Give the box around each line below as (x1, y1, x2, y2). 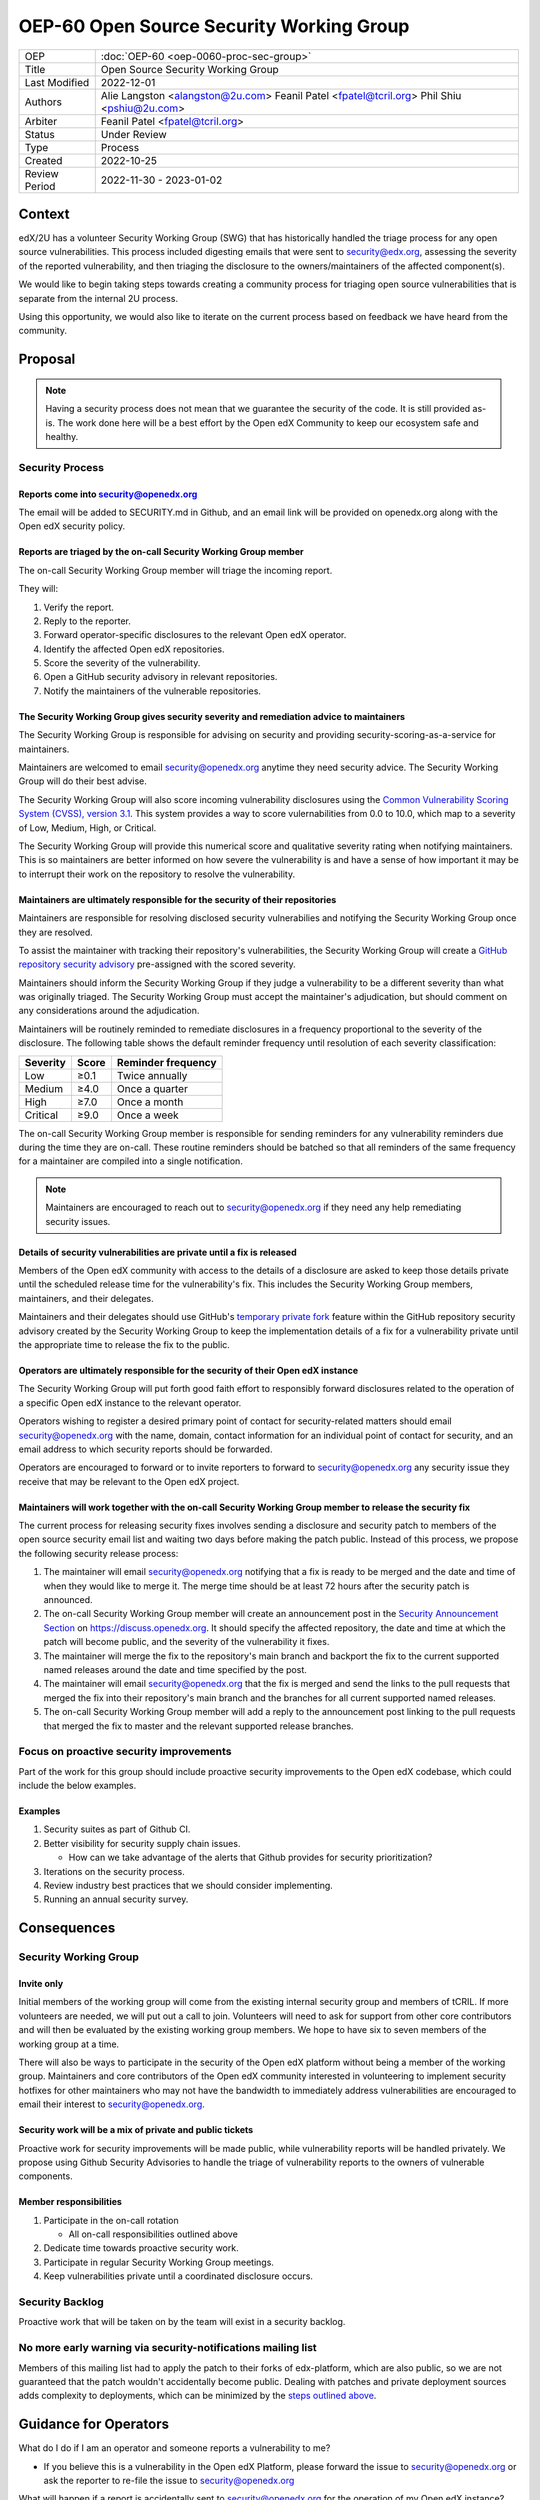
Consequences (18, 1920, 116, 1937)
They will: (18, 583, 59, 595)
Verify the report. (43, 601, 115, 613)
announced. (43, 1594, 94, 1606)
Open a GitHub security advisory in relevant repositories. (43, 671, 278, 683)
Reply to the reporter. (43, 615, 132, 627)
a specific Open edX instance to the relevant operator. (18, 1396, 242, 1409)
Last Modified (24, 75, 90, 89)
